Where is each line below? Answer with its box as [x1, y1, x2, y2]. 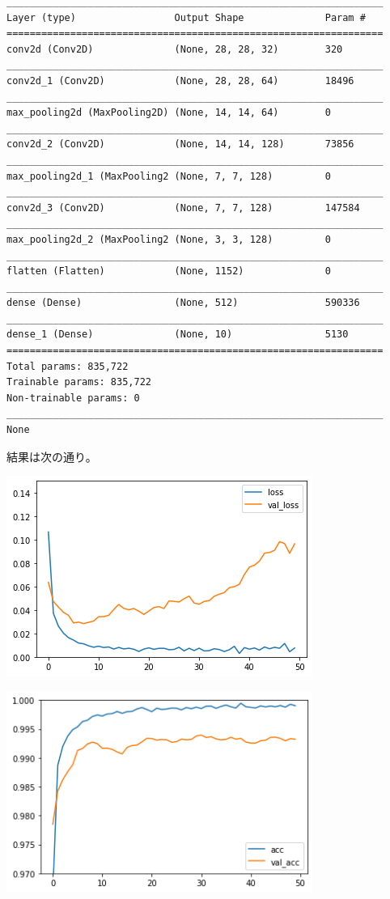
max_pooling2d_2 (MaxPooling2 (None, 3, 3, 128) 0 [6, 233, 331, 245]
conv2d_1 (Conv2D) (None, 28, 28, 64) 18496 [6, 74, 354, 87]
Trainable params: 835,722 [6, 376, 151, 388]
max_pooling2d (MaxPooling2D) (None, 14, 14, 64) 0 [6, 107, 331, 119]
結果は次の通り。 [6, 447, 97, 464]
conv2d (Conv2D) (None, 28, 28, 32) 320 [6, 43, 343, 55]
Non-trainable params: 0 [6, 392, 140, 404]
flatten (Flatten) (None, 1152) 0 [6, 265, 331, 278]
